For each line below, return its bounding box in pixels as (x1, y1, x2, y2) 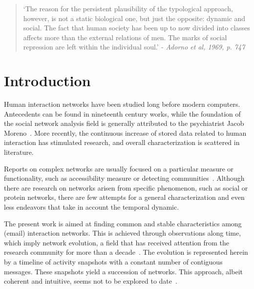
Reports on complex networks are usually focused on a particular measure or (4, 163, 233, 173)
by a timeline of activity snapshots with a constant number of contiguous (4, 257, 223, 266)
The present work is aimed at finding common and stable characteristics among (4, 218, 242, 228)
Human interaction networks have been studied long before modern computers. (4, 99, 240, 109)
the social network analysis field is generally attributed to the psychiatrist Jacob (4, 118, 244, 128)
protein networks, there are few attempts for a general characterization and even (4, 192, 245, 202)
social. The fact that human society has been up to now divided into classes (23, 23, 250, 33)
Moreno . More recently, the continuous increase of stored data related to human (4, 127, 247, 138)
